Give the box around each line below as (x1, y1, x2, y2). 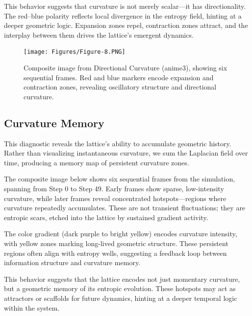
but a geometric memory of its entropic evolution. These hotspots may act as (4, 283, 236, 293)
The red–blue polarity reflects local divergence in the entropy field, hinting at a (4, 10, 242, 21)
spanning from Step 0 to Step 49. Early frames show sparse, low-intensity (4, 183, 224, 193)
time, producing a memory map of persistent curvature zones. (4, 157, 189, 167)
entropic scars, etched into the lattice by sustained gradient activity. (4, 212, 208, 222)
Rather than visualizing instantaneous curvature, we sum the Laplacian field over (4, 148, 248, 158)
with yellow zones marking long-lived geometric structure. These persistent (4, 238, 228, 248)
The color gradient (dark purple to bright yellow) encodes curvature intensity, (4, 228, 237, 239)
